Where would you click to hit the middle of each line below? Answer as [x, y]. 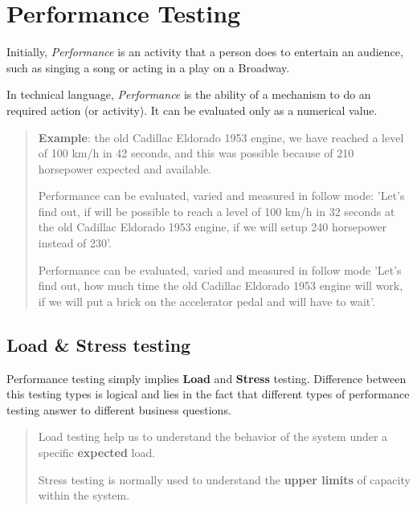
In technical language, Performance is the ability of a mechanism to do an [189, 94]
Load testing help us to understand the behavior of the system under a [213, 437]
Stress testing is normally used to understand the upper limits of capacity [224, 479]
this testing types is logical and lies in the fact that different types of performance [208, 394]
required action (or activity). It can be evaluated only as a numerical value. [192, 110]
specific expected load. [97, 453]
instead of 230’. [75, 243]
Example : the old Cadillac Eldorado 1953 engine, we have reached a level [221, 137]
